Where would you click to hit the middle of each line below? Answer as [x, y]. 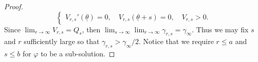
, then [91, 29]
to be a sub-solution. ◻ [78, 54]
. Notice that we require [176, 41]
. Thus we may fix [220, 29]
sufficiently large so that [62, 41]
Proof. [14, 6]
